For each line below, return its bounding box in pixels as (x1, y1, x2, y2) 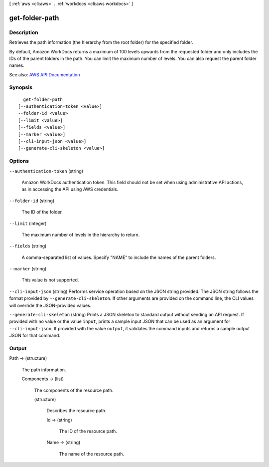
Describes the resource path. (46, 408, 107, 414)
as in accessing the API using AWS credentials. (21, 186, 119, 192)
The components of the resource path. (34, 387, 114, 393)
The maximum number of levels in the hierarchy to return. (21, 232, 140, 237)
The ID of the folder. (21, 209, 63, 215)
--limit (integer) (9, 220, 47, 227)
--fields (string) (9, 243, 47, 249)
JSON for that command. (9, 332, 61, 339)
